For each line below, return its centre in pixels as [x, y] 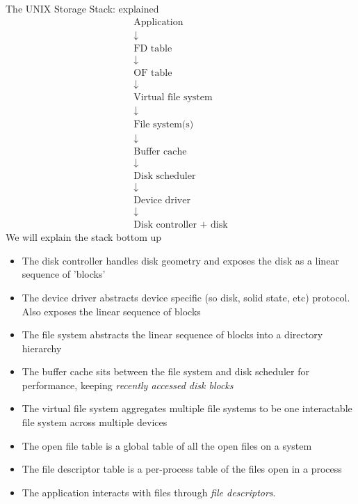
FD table [153, 48]
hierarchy [42, 348]
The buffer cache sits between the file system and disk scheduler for [165, 371]
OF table [153, 73]
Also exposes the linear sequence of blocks [111, 311]
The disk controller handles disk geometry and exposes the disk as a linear [180, 260]
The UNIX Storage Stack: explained [82, 8]
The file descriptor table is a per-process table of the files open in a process [182, 469]
